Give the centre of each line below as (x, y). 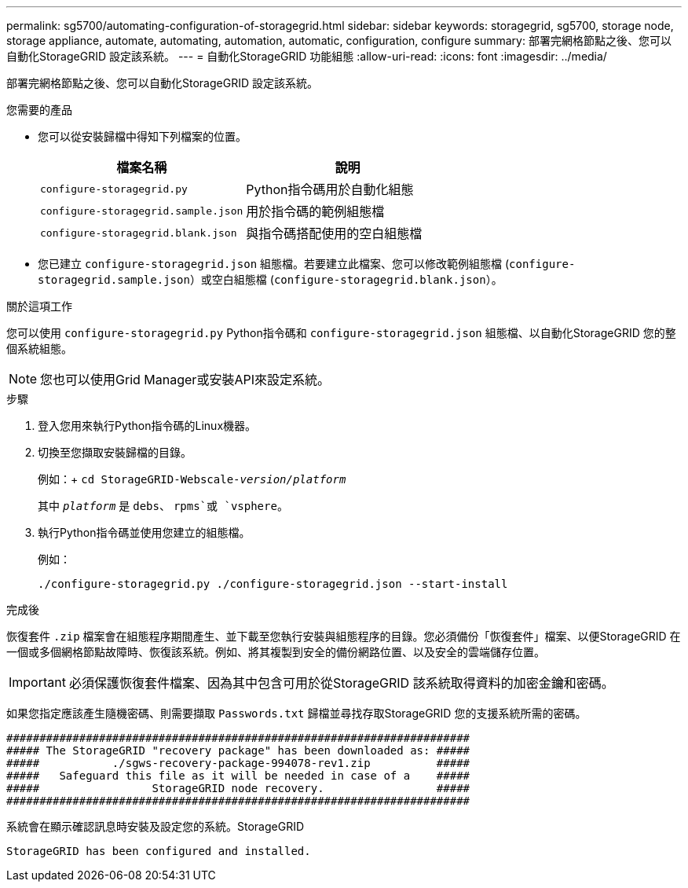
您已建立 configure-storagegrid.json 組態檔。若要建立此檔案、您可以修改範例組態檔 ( (274, 264)
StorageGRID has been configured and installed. (159, 851)
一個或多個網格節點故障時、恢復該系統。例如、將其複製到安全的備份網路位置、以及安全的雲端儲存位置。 (276, 652)
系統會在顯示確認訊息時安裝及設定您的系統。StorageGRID (156, 826)
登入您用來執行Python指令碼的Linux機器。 (147, 426)
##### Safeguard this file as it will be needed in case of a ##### (238, 776)
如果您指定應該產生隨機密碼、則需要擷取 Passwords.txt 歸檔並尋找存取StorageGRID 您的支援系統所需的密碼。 (296, 713)
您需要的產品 (39, 110)
